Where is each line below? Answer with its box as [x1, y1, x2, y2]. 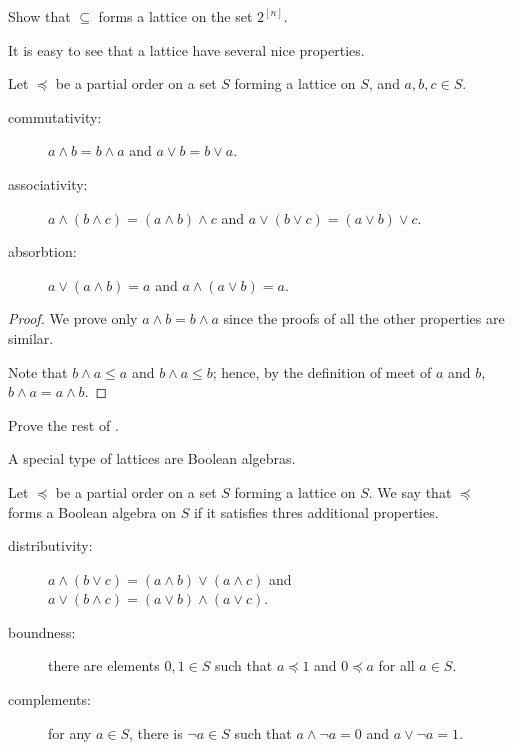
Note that [8, 361, 68, 382]
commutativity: [8, 106, 102, 127]
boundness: [8, 621, 76, 642]
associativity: [8, 173, 88, 194]
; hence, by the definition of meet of [212, 361, 432, 382]
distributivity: [8, 535, 93, 556]
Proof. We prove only [8, 308, 138, 329]
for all [378, 655, 415, 676]
